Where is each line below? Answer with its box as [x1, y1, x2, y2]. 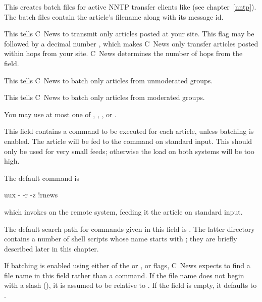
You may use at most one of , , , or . [4, 109, 117, 119]
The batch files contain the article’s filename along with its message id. [4, 11, 224, 22]
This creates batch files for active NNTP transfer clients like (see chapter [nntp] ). [4, 2, 256, 12]
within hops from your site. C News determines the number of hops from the [4, 48, 243, 59]
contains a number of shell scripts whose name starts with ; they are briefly [4, 233, 237, 244]
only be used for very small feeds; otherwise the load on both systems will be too [4, 145, 254, 156]
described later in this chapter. [4, 243, 99, 254]
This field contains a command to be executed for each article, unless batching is [4, 126, 254, 136]
